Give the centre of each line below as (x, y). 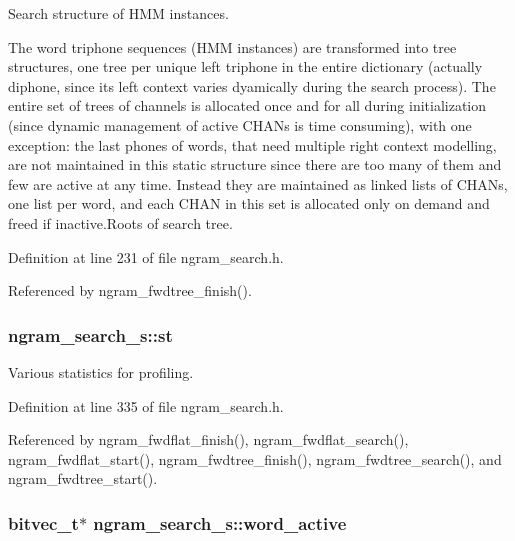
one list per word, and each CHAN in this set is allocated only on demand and (249, 203)
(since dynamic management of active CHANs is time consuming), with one (240, 124)
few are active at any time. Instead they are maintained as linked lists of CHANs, (258, 183)
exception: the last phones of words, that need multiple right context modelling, (252, 144)
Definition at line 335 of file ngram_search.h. (146, 405)
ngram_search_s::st (90, 334)
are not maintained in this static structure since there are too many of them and (255, 164)
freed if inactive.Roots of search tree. (120, 222)
